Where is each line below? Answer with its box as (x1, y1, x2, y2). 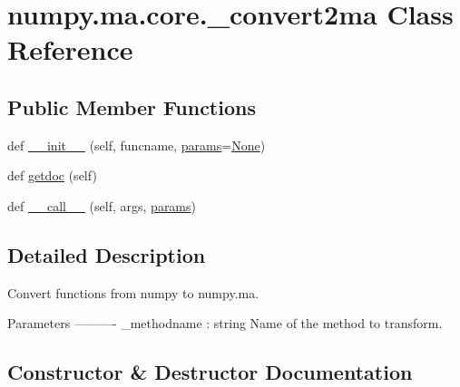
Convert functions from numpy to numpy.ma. (7, 283, 259, 302)
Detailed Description (7, 240, 206, 268)
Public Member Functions (7, 92, 256, 121)
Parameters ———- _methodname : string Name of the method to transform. (7, 314, 443, 333)
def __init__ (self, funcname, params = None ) (7, 135, 266, 154)
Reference (7, 31, 133, 68)
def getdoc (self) (7, 166, 97, 185)
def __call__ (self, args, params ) (7, 196, 196, 215)
